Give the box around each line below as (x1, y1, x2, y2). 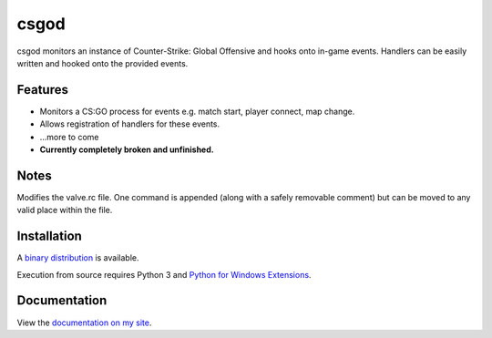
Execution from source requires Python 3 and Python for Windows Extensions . (16, 269, 312, 280)
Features (16, 82, 68, 97)
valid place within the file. (16, 205, 113, 216)
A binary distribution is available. (16, 252, 139, 263)
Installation (16, 229, 82, 244)
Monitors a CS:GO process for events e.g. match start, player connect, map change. (39, 106, 355, 117)
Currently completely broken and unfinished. (39, 144, 214, 155)
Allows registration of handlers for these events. (39, 118, 220, 129)
